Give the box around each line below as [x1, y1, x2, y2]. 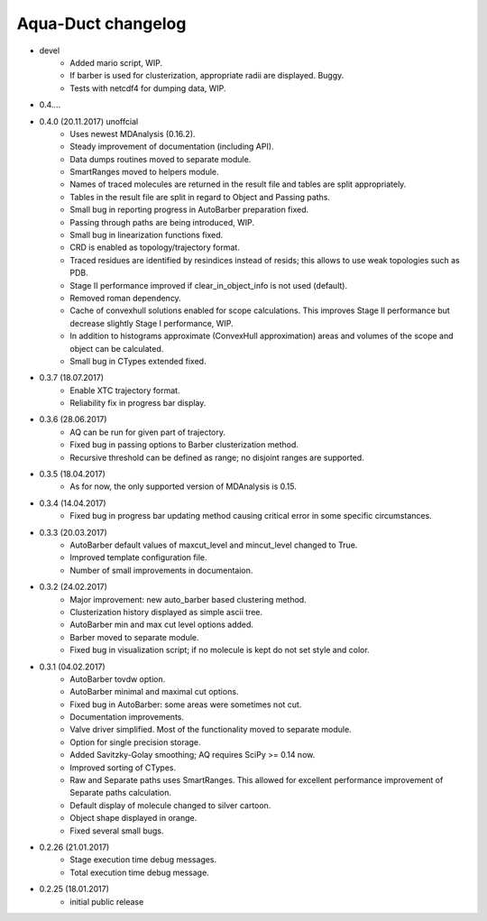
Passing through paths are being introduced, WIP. [69, 216, 255, 227]
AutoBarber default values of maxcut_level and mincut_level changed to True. [69, 539, 358, 550]
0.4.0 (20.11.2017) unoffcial [39, 115, 139, 126]
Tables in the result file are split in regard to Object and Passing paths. [69, 191, 331, 202]
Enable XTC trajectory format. [69, 384, 180, 396]
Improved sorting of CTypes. [69, 762, 176, 773]
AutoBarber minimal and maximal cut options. [69, 686, 239, 697]
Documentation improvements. [69, 712, 185, 723]
